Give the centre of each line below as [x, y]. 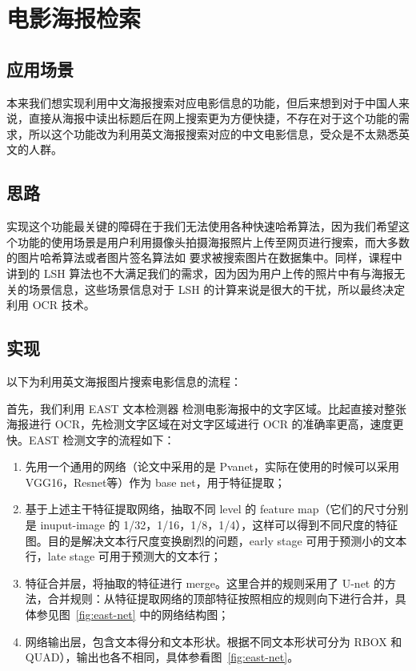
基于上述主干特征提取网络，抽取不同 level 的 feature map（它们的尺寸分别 [217, 509]
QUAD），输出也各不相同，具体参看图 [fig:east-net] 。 [162, 657]
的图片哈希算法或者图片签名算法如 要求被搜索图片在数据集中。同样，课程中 [204, 257]
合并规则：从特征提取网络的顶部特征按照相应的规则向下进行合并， [221, 599]
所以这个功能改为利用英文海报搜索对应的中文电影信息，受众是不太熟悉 [213, 133]
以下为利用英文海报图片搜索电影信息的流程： [124, 381]
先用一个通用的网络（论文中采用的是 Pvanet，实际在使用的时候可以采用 [212, 466]
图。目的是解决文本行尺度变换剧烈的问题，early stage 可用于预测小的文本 [216, 540]
